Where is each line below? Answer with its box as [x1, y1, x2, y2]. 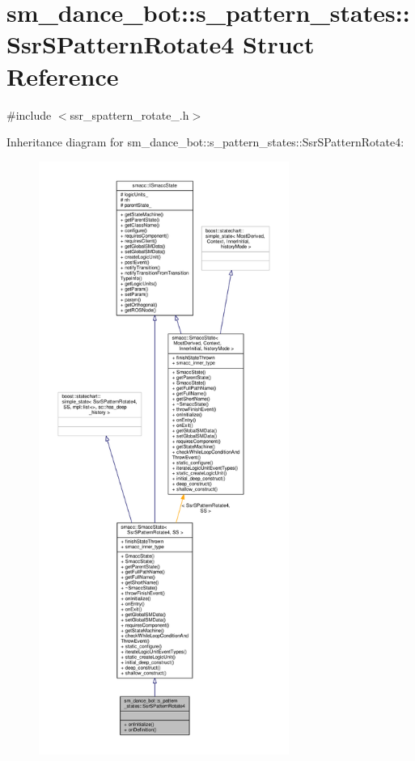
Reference [6, 59, 119, 92]
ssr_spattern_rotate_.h [70, 106, 189, 123]
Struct [243, 27, 315, 61]
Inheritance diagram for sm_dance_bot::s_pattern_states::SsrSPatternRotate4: [6, 133, 404, 150]
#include [6, 106, 52, 123]
